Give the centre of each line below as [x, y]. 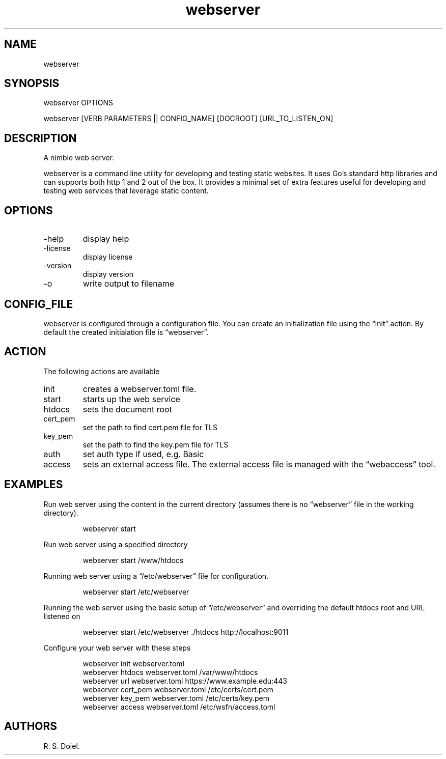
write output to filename [129, 284]
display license [108, 257]
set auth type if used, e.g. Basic [143, 454]
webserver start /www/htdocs [133, 560]
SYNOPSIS [32, 83]
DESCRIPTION [40, 138]
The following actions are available [102, 371]
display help [106, 239]
